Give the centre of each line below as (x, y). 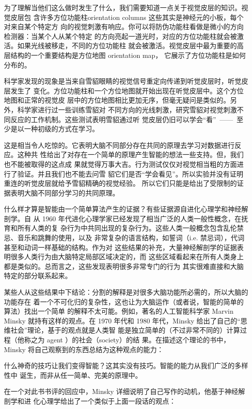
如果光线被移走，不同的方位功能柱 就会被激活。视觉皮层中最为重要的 (127, 45)
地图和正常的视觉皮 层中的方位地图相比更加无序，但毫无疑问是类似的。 (117, 100)
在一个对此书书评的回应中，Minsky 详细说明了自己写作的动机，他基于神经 (121, 391)
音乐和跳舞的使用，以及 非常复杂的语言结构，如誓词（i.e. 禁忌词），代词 (131, 238)
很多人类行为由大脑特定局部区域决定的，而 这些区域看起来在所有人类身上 (127, 257)
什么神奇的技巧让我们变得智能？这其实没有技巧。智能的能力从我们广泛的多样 (126, 365)
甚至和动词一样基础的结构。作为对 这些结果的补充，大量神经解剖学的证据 (120, 247)
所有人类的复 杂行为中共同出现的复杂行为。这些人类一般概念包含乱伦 (127, 228)
